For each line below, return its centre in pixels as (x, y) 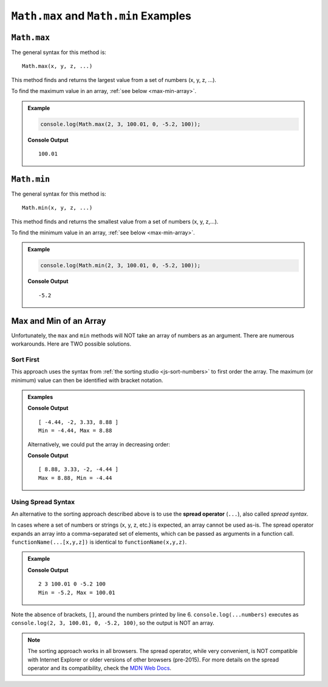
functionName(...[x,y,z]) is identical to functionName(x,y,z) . (99, 542)
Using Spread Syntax (43, 502)
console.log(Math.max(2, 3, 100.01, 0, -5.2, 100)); (121, 124)
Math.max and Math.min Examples (101, 16)
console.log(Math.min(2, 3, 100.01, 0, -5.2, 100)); (121, 265)
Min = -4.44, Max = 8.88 (75, 431)
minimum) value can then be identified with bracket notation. (87, 380)
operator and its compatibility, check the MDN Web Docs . (100, 668)
